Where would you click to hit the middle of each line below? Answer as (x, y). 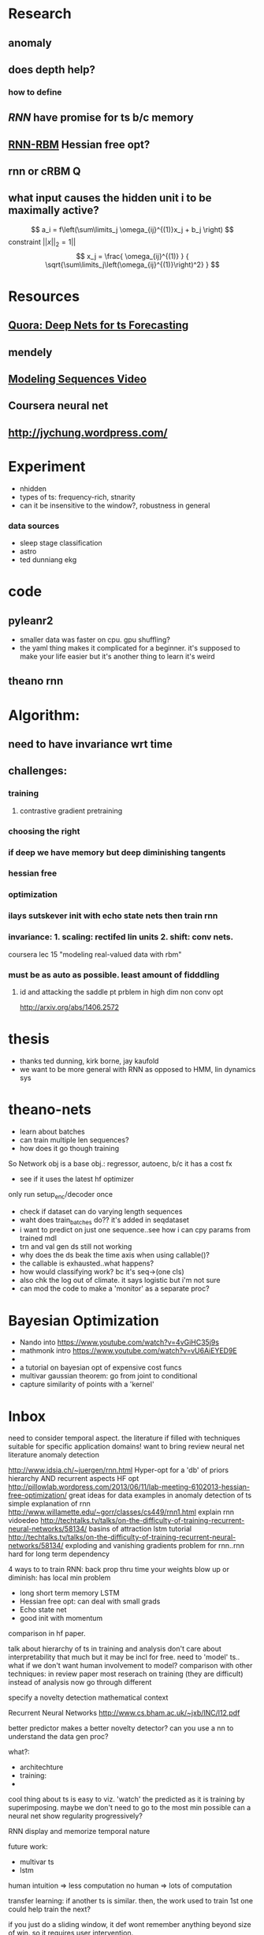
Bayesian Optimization (84, 1320)
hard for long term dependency (59, 1554)
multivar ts (37, 1862)
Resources (44, 296)
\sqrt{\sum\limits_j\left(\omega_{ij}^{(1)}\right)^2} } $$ (132, 264)
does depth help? (52, 69)
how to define (35, 92)
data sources (34, 526)
